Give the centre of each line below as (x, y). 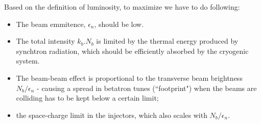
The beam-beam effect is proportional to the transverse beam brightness (129, 77)
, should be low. (119, 24)
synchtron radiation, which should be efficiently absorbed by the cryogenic (132, 51)
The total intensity (45, 41)
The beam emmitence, (51, 24)
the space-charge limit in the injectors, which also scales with (112, 115)
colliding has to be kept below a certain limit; (87, 98)
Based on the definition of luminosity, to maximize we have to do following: (122, 7)
